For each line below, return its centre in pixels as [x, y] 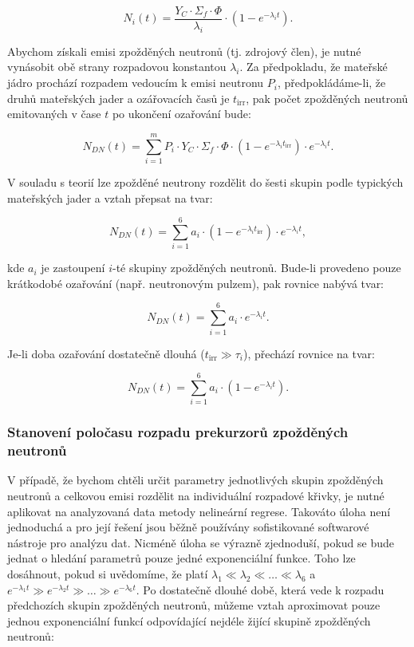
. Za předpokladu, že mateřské [313, 67]
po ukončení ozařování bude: [181, 114]
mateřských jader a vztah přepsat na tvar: [110, 197]
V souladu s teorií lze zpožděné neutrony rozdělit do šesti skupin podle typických [205, 181]
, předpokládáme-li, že [331, 83]
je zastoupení [73, 268]
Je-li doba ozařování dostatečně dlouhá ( [106, 353]
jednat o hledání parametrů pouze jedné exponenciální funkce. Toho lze [181, 558]
